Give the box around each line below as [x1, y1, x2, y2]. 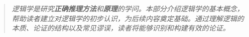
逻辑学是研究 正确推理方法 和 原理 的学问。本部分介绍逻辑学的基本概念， [12, 3, 244, 13]
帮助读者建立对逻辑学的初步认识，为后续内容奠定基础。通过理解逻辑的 [12, 13, 244, 23]
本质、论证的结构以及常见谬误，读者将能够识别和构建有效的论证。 [12, 23, 230, 33]
